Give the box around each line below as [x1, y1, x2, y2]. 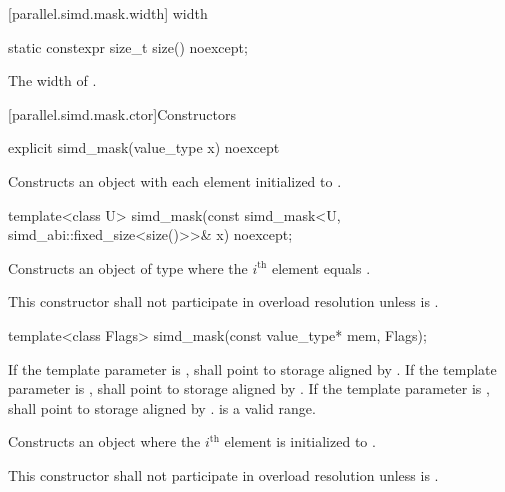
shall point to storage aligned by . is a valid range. [8, 397, 316, 418]
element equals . [272, 257, 371, 278]
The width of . [8, 70, 97, 91]
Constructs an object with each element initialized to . [8, 170, 342, 191]
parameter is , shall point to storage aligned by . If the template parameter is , [8, 378, 490, 399]
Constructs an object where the [8, 431, 201, 452]
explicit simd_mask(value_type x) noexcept [8, 137, 280, 158]
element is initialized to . [224, 431, 376, 452]
